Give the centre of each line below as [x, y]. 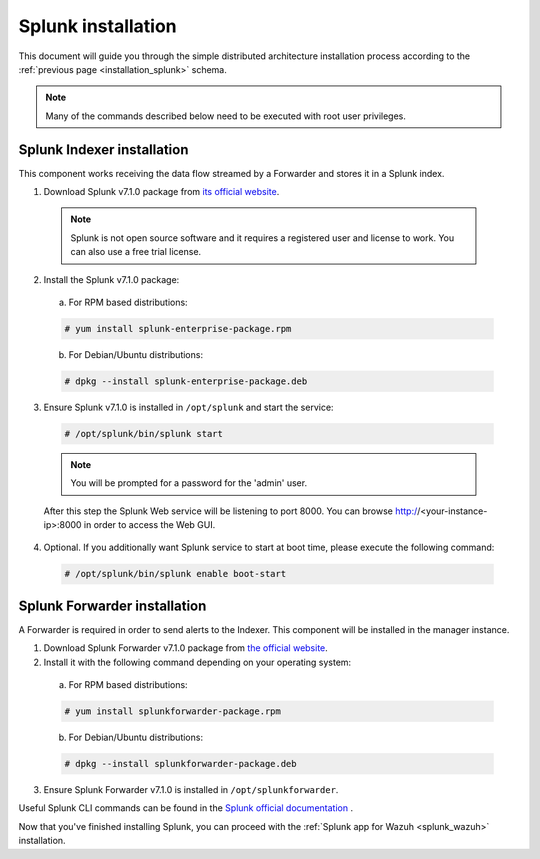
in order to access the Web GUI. [149, 525]
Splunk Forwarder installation [112, 605]
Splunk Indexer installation [103, 149]
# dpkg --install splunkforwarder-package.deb [180, 764]
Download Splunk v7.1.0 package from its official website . [161, 192]
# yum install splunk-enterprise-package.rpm [178, 328]
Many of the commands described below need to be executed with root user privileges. [226, 116]
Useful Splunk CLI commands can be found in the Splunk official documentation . [186, 808]
